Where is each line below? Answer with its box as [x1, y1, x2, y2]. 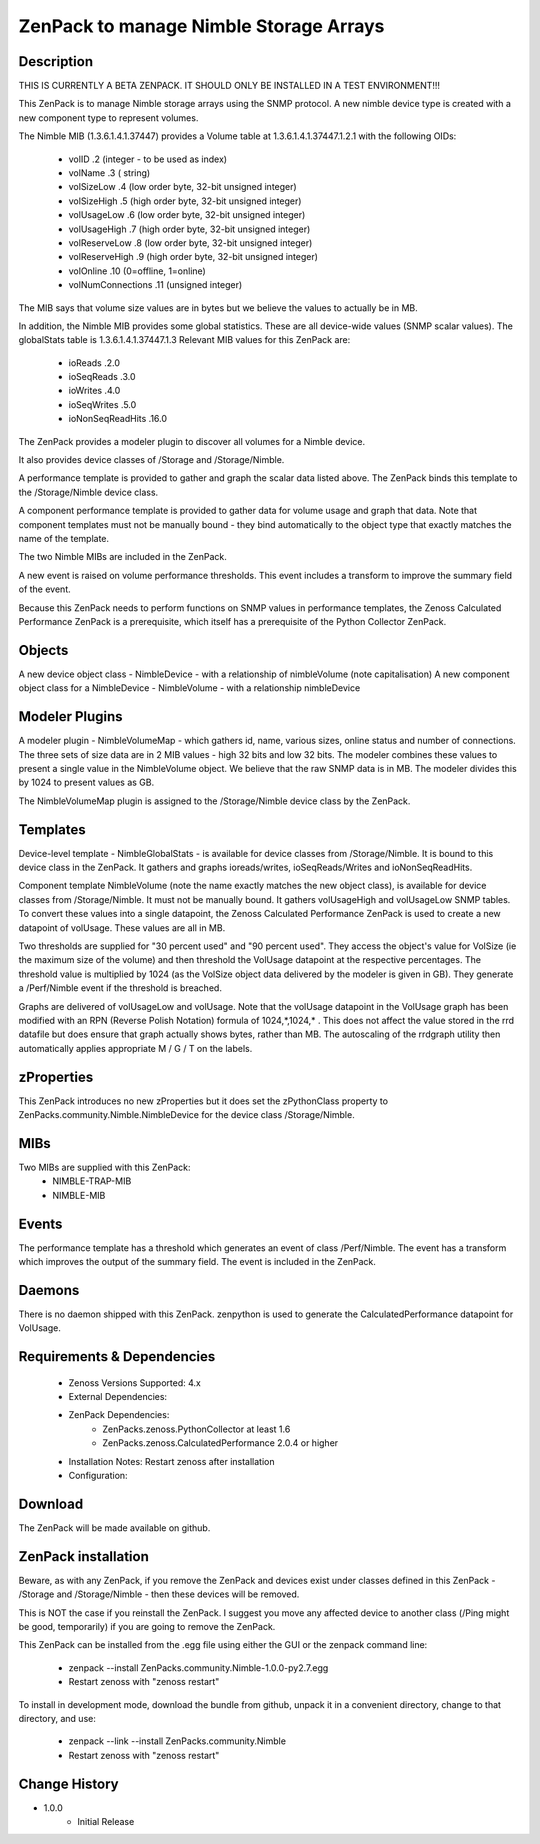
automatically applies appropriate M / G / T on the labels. [18, 1042, 253, 1054]
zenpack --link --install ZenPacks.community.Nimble [68, 1735, 287, 1747]
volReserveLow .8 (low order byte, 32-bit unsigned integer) [68, 236, 313, 249]
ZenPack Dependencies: [68, 1409, 170, 1421]
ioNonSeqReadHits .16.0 [68, 413, 168, 425]
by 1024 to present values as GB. [18, 776, 155, 789]
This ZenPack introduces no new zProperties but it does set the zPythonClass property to [18, 1095, 389, 1107]
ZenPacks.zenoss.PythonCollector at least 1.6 [102, 1423, 291, 1435]
